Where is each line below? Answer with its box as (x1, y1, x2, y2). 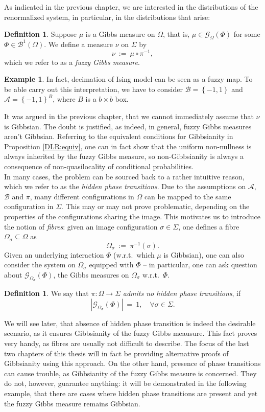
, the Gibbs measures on (53, 269, 129, 280)
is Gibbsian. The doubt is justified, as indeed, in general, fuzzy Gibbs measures (4, 121, 252, 131)
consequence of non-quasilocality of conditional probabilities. (4, 161, 194, 171)
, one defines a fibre (178, 221, 239, 232)
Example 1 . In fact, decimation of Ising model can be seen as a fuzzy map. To (4, 74, 253, 84)
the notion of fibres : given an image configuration (4, 221, 158, 232)
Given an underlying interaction (4, 249, 104, 260)
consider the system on (4, 259, 76, 270)
